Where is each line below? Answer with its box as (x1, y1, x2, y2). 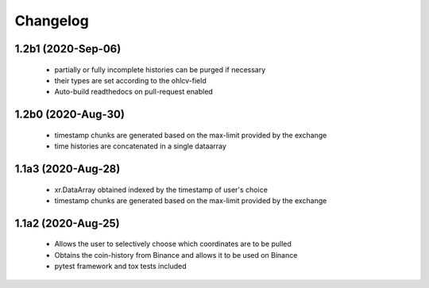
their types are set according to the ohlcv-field (54, 75, 207, 85)
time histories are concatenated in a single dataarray (54, 141, 226, 151)
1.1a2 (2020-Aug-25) (14, 217, 121, 230)
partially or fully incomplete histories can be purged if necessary (54, 64, 266, 75)
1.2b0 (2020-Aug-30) (14, 108, 125, 121)
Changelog (14, 12, 89, 29)
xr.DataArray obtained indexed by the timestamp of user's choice (54, 185, 268, 194)
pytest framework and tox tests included (54, 262, 187, 271)
